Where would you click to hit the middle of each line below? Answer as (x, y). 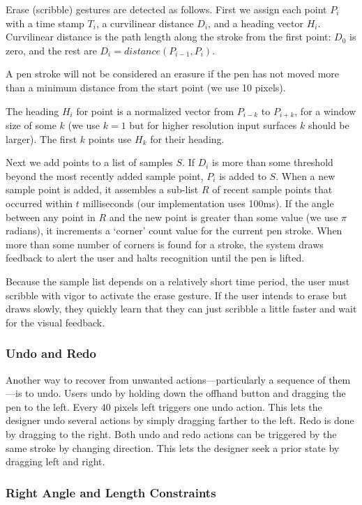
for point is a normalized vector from (155, 111)
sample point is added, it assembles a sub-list (102, 189)
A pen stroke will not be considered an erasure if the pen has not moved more (173, 74)
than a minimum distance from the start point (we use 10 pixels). (146, 87)
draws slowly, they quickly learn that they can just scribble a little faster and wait (181, 309)
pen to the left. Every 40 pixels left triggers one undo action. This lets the (164, 406)
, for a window (325, 111)
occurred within (39, 203)
